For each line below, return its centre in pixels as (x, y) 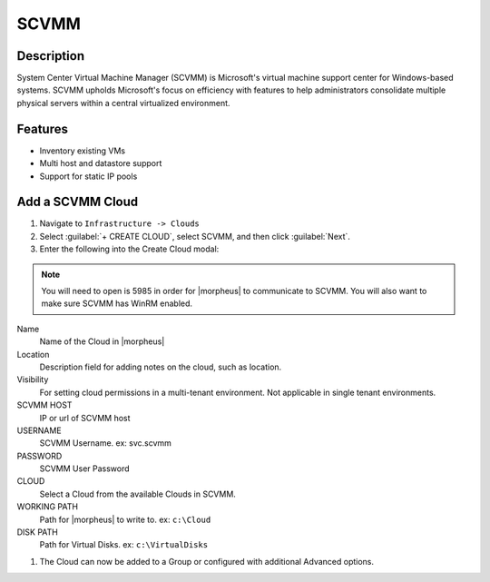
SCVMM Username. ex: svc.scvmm (106, 443)
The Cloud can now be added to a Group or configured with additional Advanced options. (207, 561)
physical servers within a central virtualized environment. (123, 103)
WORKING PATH (48, 507)
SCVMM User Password (85, 469)
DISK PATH (38, 532)
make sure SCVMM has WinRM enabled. (117, 303)
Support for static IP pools (88, 176)
